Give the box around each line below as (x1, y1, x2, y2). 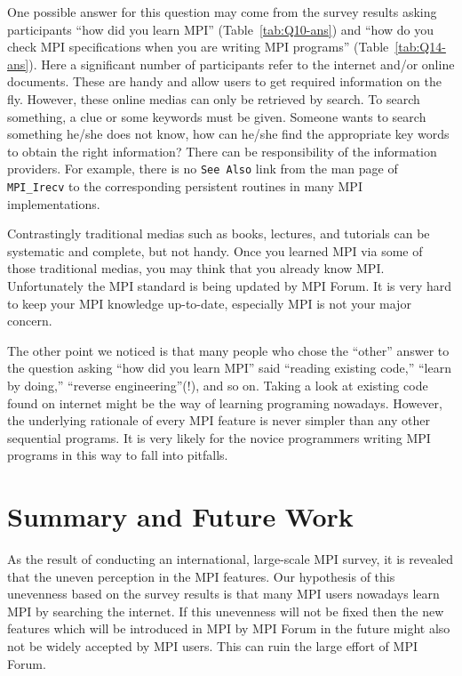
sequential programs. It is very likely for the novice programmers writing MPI (7, 428, 431, 447)
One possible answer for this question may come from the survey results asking (7, 3, 437, 20)
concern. (7, 311, 52, 330)
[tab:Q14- (394, 37, 446, 56)
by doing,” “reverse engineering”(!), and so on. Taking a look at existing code (7, 376, 428, 394)
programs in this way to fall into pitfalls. (7, 446, 228, 464)
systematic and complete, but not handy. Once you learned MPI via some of (7, 241, 423, 260)
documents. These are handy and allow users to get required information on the (7, 72, 442, 91)
